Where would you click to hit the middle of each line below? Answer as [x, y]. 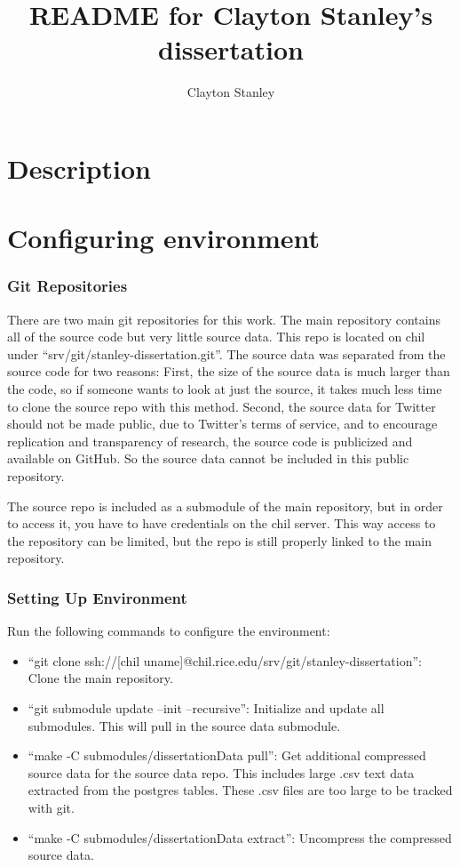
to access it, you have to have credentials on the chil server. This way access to [222, 523]
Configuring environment [164, 238]
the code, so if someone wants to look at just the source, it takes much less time [225, 389]
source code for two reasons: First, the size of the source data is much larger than [229, 371]
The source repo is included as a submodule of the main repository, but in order [225, 506]
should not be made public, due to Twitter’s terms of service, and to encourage [222, 424]
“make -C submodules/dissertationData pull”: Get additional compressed [227, 755]
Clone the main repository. [100, 678]
